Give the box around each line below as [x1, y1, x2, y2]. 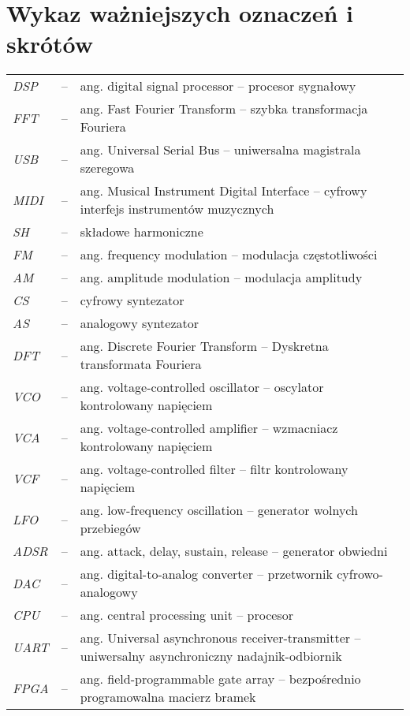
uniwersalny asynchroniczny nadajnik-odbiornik [80, 647, 342, 666]
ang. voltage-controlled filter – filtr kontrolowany [80, 460, 348, 479]
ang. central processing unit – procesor [80, 606, 293, 625]
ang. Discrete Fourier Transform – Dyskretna [80, 337, 329, 356]
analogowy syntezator [80, 314, 199, 333]
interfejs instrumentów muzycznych [80, 200, 274, 218]
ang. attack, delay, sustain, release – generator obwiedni [80, 542, 388, 561]
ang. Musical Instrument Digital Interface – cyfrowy [80, 181, 367, 200]
